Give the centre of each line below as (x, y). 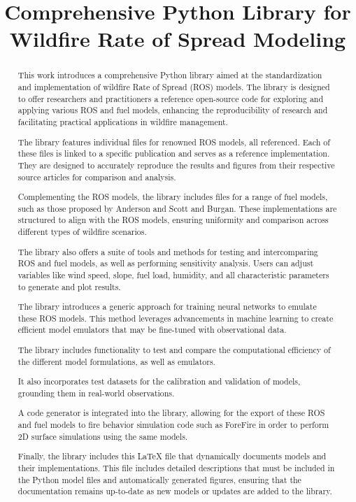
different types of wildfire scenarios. (82, 232)
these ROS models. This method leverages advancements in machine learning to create (176, 318)
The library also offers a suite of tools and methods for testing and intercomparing (168, 251)
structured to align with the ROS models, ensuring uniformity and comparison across (173, 220)
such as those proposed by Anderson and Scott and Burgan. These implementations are (177, 208)
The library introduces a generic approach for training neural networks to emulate (167, 307)
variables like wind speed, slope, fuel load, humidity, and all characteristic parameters (173, 274)
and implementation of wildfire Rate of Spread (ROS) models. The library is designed (174, 87)
